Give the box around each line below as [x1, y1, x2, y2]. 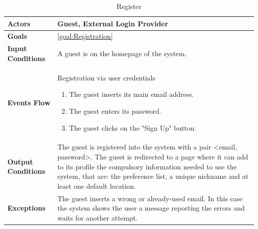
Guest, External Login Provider [57, 18, 168, 28]
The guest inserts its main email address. [69, 89, 194, 99]
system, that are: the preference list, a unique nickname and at [57, 171, 249, 181]
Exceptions [7, 203, 46, 213]
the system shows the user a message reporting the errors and [57, 203, 245, 213]
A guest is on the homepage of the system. [57, 48, 187, 59]
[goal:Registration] [57, 31, 113, 41]
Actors [7, 18, 31, 28]
